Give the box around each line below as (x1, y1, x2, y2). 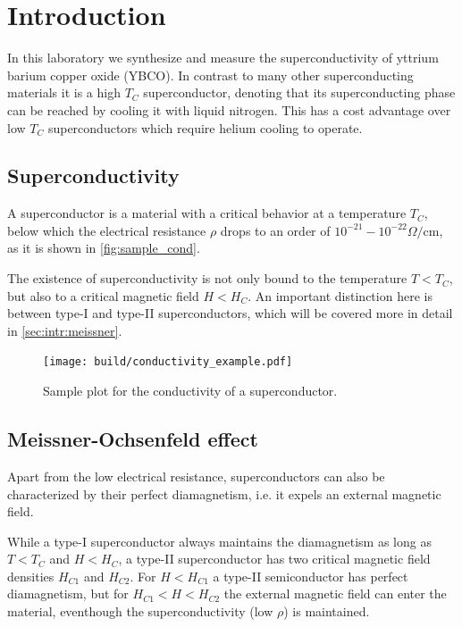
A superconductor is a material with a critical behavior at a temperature (7, 204, 407, 222)
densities (7, 566, 55, 585)
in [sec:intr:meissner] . (7, 321, 122, 339)
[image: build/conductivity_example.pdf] (43, 355, 293, 369)
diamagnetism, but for (7, 584, 129, 603)
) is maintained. (283, 602, 370, 621)
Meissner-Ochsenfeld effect (7, 425, 258, 453)
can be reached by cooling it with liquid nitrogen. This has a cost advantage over (7, 100, 451, 119)
